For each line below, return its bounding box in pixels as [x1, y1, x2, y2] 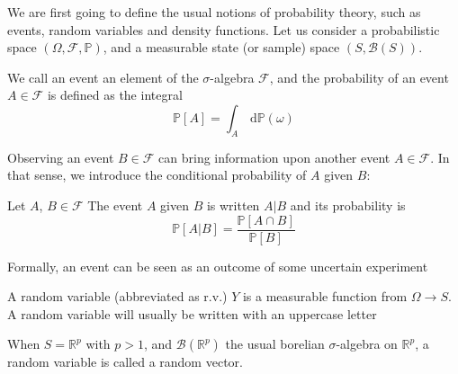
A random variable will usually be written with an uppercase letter [7, 304, 377, 323]
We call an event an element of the [7, 67, 199, 86]
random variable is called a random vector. [7, 352, 243, 371]
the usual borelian [225, 334, 325, 353]
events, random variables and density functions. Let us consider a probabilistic [7, 20, 440, 39]
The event [87, 195, 143, 214]
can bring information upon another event [158, 147, 391, 166]
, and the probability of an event [269, 67, 449, 86]
